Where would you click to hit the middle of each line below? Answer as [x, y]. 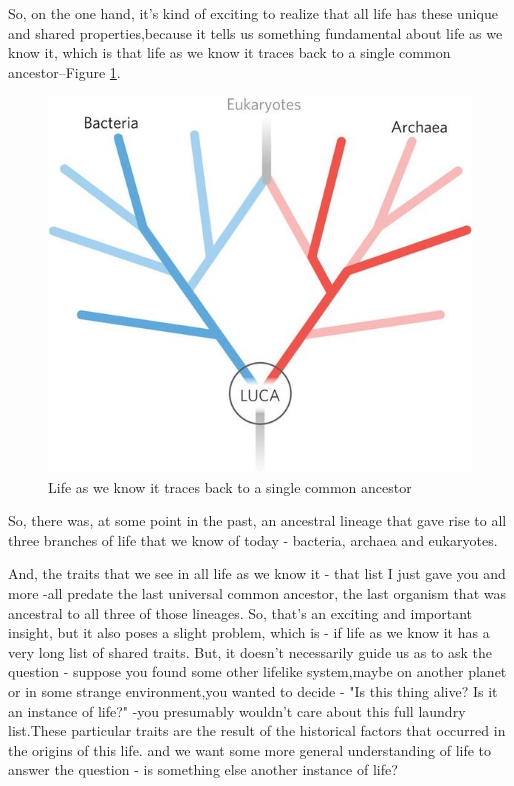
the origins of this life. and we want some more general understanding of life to [250, 749]
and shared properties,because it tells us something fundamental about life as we [255, 32]
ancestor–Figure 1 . [64, 71]
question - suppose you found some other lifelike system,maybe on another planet [257, 671]
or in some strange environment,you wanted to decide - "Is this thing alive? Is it [253, 691]
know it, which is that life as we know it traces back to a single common [229, 52]
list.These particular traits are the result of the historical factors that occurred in [257, 730]
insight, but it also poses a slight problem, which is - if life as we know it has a [249, 632]
